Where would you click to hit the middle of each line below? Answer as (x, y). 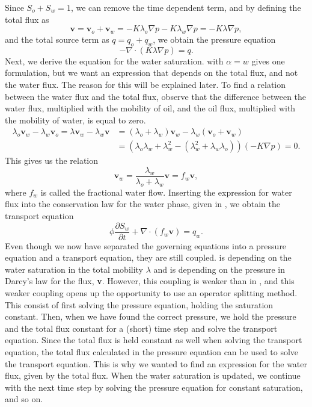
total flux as (27, 19)
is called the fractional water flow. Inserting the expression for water (166, 192)
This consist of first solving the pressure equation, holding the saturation (139, 304)
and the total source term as (57, 39)
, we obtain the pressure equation (214, 39)
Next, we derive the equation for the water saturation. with (114, 61)
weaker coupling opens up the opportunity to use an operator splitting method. (151, 293)
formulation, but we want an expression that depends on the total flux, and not (151, 73)
